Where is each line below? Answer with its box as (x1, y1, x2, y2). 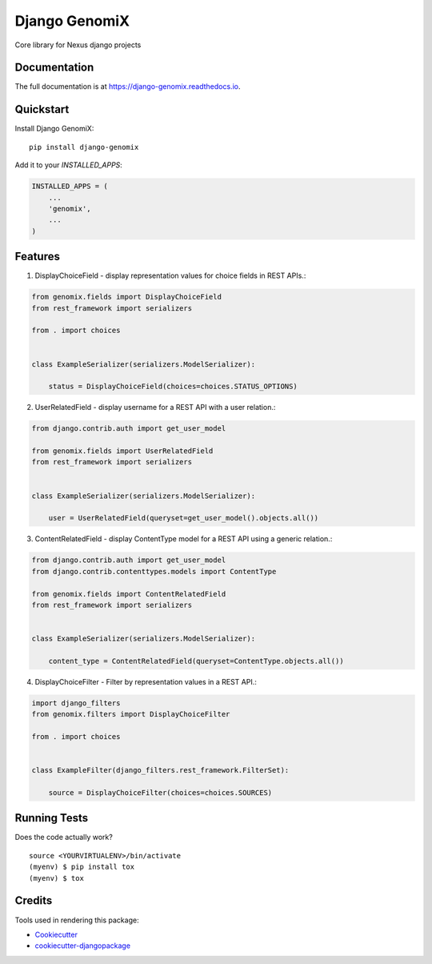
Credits (14, 894, 53, 908)
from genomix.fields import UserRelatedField (31, 447, 214, 456)
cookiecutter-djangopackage (34, 941, 131, 950)
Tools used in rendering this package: (14, 915, 139, 925)
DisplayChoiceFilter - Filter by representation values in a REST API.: (34, 677, 258, 686)
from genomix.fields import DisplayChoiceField (31, 292, 222, 302)
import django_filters (31, 698, 121, 708)
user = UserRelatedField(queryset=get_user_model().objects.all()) (48, 513, 319, 523)
